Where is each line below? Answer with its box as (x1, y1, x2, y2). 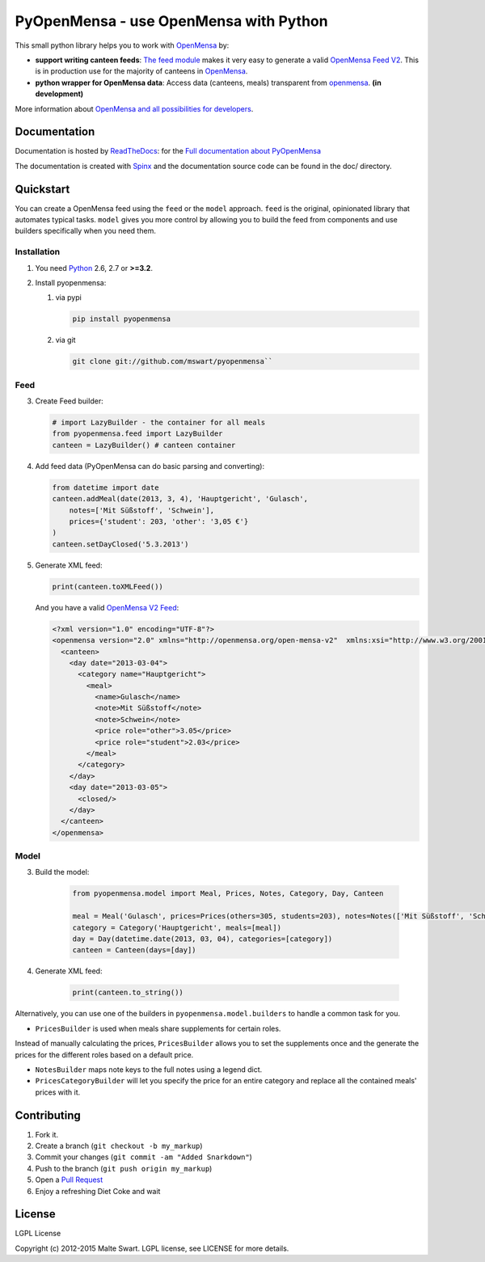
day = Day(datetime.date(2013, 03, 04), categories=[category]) (72, 935, 333, 943)
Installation (15, 247, 61, 258)
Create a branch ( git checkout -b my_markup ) (35, 1141, 203, 1151)
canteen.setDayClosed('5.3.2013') (52, 539, 189, 549)
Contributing (15, 1108, 81, 1122)
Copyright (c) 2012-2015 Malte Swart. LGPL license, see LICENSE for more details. (15, 1243, 289, 1253)
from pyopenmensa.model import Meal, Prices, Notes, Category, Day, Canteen (72, 889, 384, 898)
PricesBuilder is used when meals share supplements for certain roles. (35, 1024, 281, 1033)
